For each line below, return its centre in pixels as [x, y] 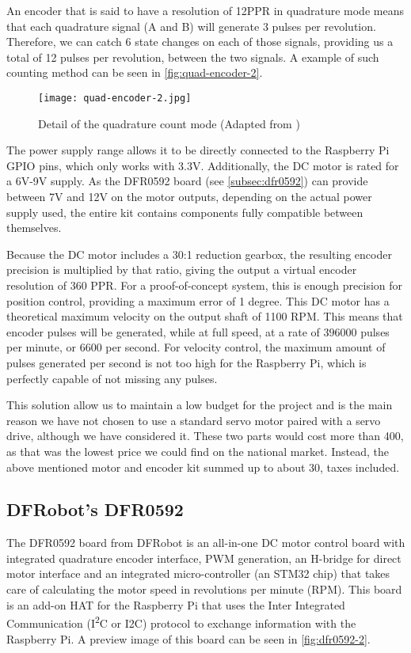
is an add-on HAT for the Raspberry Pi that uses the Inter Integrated [176, 604]
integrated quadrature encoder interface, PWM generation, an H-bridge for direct [204, 558]
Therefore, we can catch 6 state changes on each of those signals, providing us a [200, 42]
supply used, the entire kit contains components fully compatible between [185, 212]
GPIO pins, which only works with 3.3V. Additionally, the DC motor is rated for [203, 165]
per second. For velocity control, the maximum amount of [245, 347]
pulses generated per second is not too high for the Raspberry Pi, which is [186, 362]
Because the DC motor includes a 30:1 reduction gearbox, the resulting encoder [199, 254]
